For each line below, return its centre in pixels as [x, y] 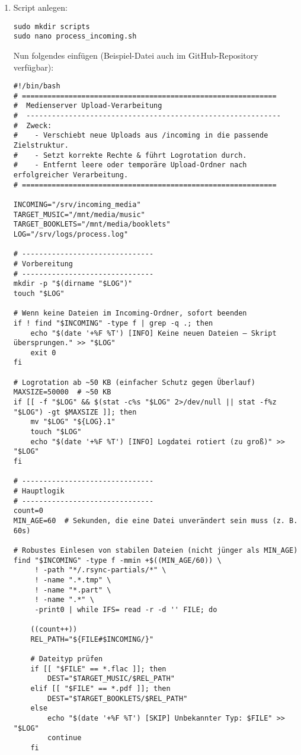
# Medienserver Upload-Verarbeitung [88, 106]
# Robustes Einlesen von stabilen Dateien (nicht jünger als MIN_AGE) [156, 550]
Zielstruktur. [41, 146]
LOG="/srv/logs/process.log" [71, 234]
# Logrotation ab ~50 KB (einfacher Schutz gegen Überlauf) [134, 382]
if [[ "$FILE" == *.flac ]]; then [98, 669]
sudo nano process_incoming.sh [75, 36]
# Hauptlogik [39, 491]
